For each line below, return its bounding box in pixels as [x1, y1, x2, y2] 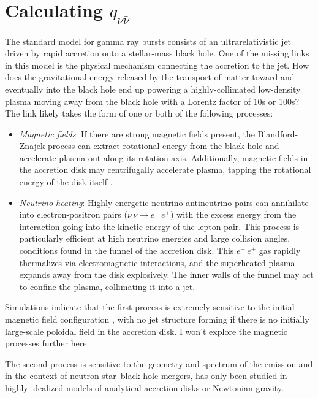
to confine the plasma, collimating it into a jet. [19, 280, 195, 293]
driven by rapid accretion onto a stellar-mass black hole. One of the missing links [5, 47, 309, 59]
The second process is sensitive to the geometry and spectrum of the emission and [5, 357, 313, 370]
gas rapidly [259, 244, 301, 257]
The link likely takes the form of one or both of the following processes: [5, 107, 273, 120]
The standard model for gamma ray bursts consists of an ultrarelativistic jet [5, 34, 292, 47]
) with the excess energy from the [170, 208, 297, 221]
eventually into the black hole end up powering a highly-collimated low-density [5, 82, 301, 95]
